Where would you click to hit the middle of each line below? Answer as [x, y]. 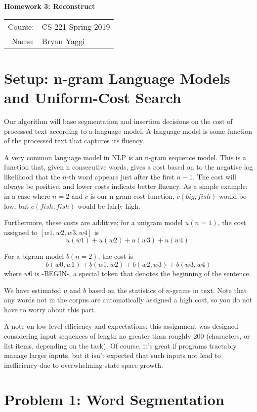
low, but [17, 206]
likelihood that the [32, 176]
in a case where [27, 196]
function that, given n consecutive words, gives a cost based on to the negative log [128, 167]
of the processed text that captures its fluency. [74, 141]
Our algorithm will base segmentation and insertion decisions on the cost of [118, 121]
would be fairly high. [109, 206]
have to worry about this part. [50, 309]
